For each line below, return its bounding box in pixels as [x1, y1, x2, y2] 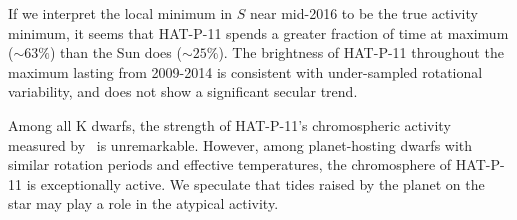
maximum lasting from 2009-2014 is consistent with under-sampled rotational [8, 61, 483, 82]
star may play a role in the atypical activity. [8, 193, 279, 214]
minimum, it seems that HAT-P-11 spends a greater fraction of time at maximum [8, 22, 509, 43]
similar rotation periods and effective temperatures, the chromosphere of [8, 154, 452, 175]
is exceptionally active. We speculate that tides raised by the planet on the [26, 173, 485, 194]
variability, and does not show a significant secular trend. [8, 81, 358, 102]
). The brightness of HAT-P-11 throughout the [218, 42, 504, 63]
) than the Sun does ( [49, 42, 182, 63]
